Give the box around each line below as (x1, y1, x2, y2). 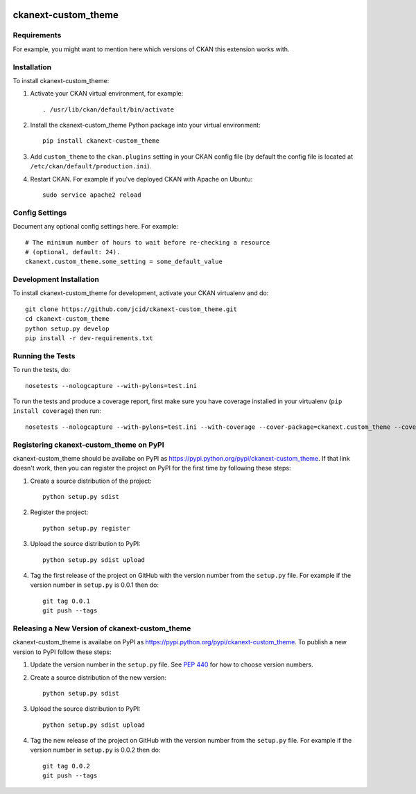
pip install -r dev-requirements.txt (25, 335, 154, 342)
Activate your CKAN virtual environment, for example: (30, 89, 184, 98)
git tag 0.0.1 (42, 597, 90, 605)
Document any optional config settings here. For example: (12, 222, 179, 231)
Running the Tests (12, 351, 76, 360)
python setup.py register (42, 524, 131, 532)
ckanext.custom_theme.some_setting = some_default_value (25, 258, 223, 266)
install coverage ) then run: (12, 407, 101, 415)
